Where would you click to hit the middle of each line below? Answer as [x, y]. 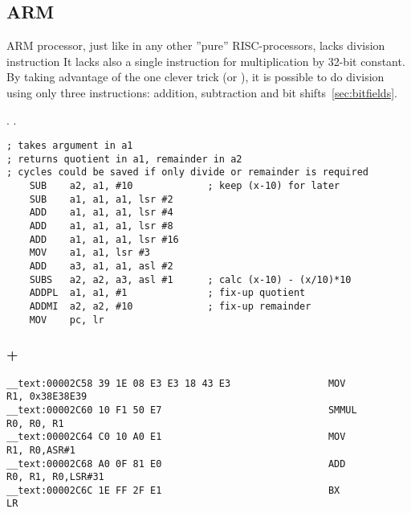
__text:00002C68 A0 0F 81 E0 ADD [176, 464]
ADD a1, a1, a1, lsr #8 [101, 226]
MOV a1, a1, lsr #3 [90, 253]
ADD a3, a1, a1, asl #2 [101, 267]
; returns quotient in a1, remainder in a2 [124, 159]
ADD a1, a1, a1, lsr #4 [101, 213]
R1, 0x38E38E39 [47, 397]
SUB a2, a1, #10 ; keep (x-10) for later [185, 186]
